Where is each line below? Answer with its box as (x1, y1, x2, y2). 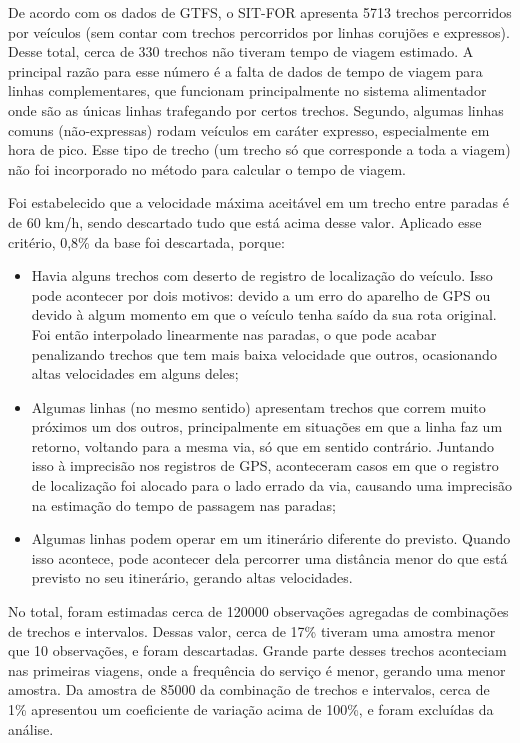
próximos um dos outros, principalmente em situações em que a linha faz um (31, 416, 503, 437)
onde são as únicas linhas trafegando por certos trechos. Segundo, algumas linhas (8, 99, 504, 120)
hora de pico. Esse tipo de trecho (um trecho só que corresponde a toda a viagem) (8, 139, 511, 160)
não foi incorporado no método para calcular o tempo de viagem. (8, 158, 407, 179)
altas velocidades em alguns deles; (31, 363, 239, 384)
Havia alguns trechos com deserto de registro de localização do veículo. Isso (31, 265, 493, 286)
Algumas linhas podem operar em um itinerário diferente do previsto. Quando (31, 528, 511, 549)
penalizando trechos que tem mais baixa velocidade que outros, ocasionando (31, 343, 497, 364)
